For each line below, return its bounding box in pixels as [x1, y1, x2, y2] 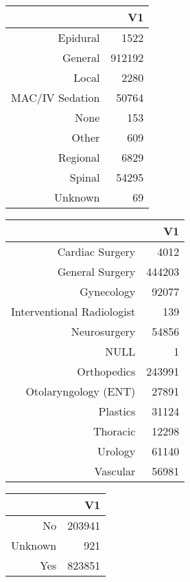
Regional [58, 149, 100, 165]
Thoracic [93, 423, 136, 439]
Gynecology [80, 283, 136, 299]
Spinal [69, 169, 100, 185]
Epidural [58, 30, 100, 45]
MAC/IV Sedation [11, 89, 100, 105]
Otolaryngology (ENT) [25, 383, 136, 399]
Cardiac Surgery [57, 244, 136, 259]
